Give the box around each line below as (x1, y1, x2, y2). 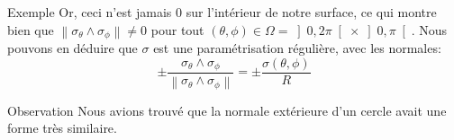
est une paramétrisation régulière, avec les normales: (153, 39, 441, 57)
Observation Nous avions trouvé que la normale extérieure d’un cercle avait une (7, 101, 447, 119)
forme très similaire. (7, 118, 117, 137)
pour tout (150, 20, 204, 39)
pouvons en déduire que (7, 39, 138, 57)
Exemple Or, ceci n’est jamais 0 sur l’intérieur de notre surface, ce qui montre (7, 3, 437, 21)
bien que (7, 20, 54, 39)
